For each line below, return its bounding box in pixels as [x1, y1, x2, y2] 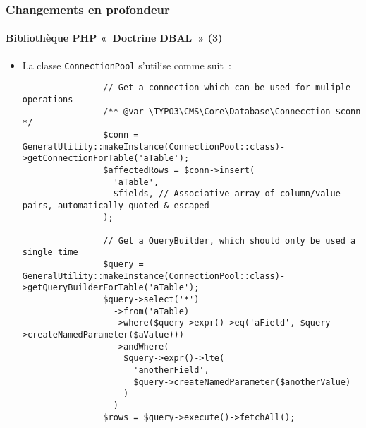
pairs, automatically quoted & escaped [22, 200, 209, 210]
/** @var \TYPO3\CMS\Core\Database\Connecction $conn [103, 106, 361, 117]
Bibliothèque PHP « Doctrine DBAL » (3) [6, 30, 223, 45]
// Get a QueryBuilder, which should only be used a [103, 235, 356, 246]
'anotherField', [133, 365, 209, 376]
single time [22, 247, 78, 258]
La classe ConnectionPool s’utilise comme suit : [22, 57, 231, 72]
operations [22, 94, 73, 105]
